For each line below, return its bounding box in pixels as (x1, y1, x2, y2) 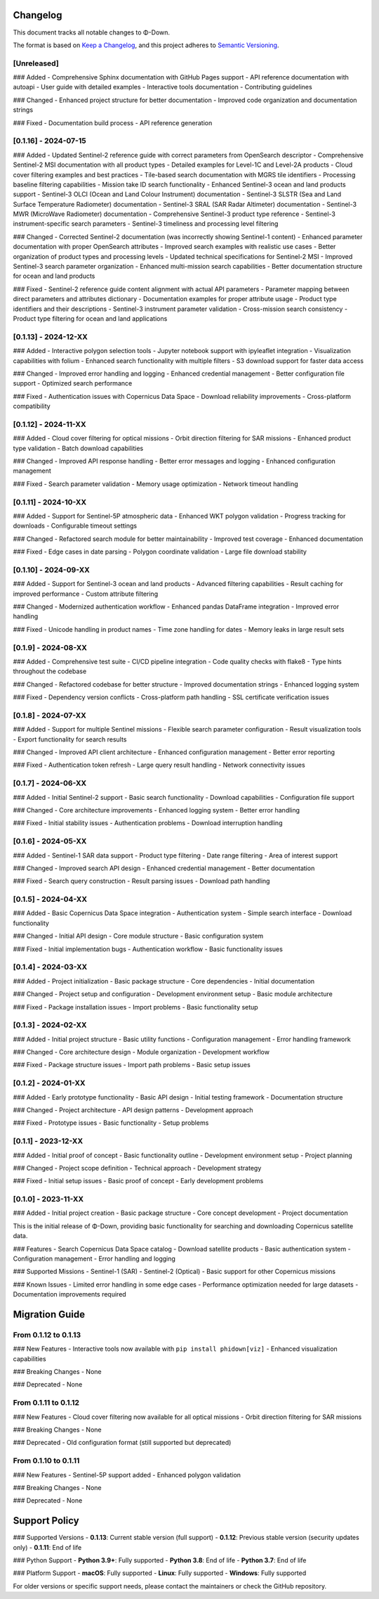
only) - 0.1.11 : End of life (13, 1543, 82, 1551)
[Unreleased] (13, 58, 59, 68)
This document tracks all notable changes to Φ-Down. (13, 28, 171, 37)
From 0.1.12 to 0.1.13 (13, 1330, 81, 1339)
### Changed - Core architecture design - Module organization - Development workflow (13, 1048, 270, 1057)
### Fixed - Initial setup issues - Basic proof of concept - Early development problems (13, 1177, 264, 1185)
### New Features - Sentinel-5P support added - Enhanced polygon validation (13, 1470, 241, 1479)
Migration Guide (13, 1308, 86, 1320)
